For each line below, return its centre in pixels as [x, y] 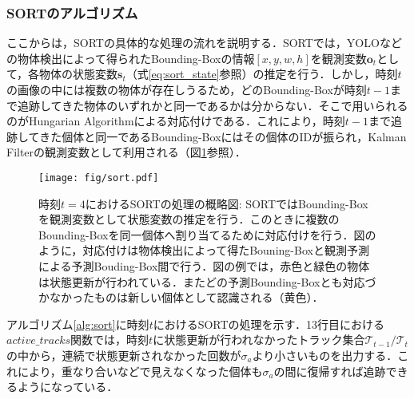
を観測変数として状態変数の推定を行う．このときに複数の [189, 219]
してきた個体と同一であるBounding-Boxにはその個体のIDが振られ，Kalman [212, 136]
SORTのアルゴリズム [72, 12]
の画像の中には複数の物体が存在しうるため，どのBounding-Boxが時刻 [187, 89]
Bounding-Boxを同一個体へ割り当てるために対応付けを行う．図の [207, 234]
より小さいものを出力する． [325, 355]
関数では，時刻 [110, 340]
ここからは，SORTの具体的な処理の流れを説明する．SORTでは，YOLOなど [204, 43]
